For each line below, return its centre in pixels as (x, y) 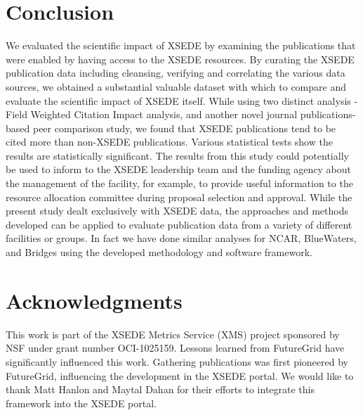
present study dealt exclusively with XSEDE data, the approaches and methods (177, 211)
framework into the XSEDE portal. (81, 403)
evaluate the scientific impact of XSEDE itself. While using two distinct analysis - (182, 100)
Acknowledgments (94, 300)
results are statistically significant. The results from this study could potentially (177, 155)
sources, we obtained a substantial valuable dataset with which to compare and (176, 86)
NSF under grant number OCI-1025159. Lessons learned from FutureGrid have (175, 348)
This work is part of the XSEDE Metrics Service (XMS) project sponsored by (173, 334)
